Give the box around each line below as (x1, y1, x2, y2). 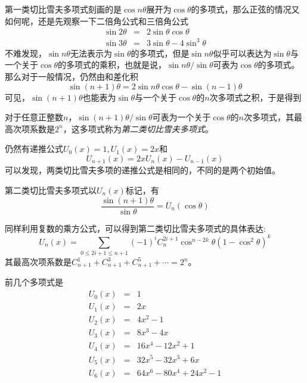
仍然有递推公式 (5, 142, 63, 155)
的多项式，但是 (131, 46, 190, 59)
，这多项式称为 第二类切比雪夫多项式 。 (63, 122, 213, 135)
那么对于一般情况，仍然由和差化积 (5, 70, 138, 82)
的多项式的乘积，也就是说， (58, 58, 167, 71)
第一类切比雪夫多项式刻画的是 (5, 3, 122, 15)
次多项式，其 (243, 111, 294, 123)
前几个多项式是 (5, 276, 63, 288)
